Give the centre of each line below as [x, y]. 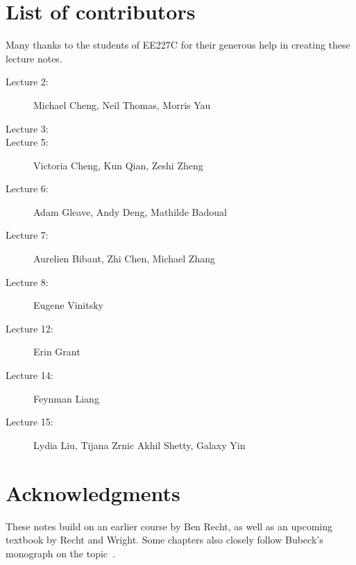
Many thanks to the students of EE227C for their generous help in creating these [178, 45]
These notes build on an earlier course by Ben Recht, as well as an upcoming [169, 526]
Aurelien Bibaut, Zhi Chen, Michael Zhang [124, 259]
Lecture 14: [29, 375]
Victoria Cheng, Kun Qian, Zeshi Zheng [118, 165]
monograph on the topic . [60, 553]
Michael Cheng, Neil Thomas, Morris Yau [122, 104]
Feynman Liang [66, 398]
